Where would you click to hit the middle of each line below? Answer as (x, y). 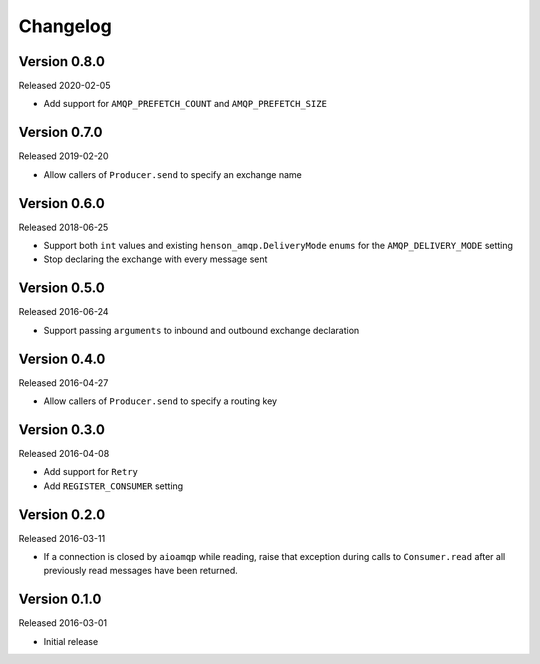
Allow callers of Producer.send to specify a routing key (160, 401)
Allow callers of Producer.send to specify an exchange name (172, 174)
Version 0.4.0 (62, 358)
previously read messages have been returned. (141, 571)
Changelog (65, 26)
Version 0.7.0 (61, 132)
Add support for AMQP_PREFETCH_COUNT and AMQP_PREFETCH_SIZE (185, 104)
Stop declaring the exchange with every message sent (155, 259)
